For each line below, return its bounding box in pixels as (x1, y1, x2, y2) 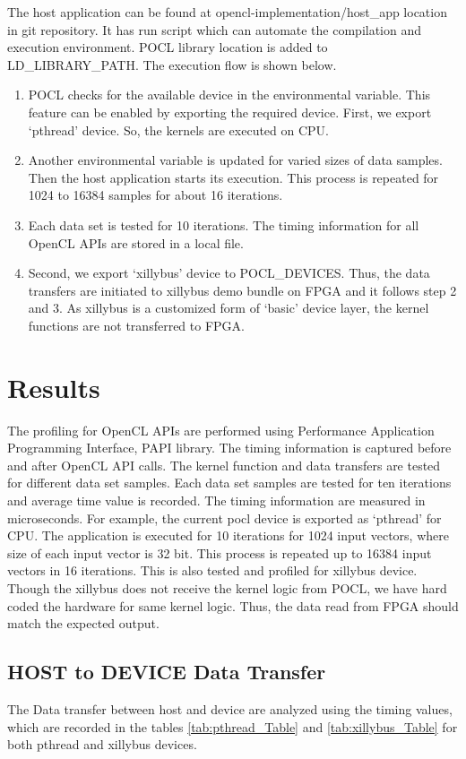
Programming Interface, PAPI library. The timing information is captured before (7, 438, 452, 457)
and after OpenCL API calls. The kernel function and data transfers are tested (7, 455, 441, 474)
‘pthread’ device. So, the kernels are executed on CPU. (28, 120, 330, 139)
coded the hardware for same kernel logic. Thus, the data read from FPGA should (7, 596, 459, 615)
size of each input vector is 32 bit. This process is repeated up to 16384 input (7, 543, 432, 562)
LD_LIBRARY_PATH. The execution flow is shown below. (7, 55, 337, 73)
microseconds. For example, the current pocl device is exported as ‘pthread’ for (7, 508, 442, 527)
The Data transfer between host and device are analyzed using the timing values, (7, 699, 453, 718)
